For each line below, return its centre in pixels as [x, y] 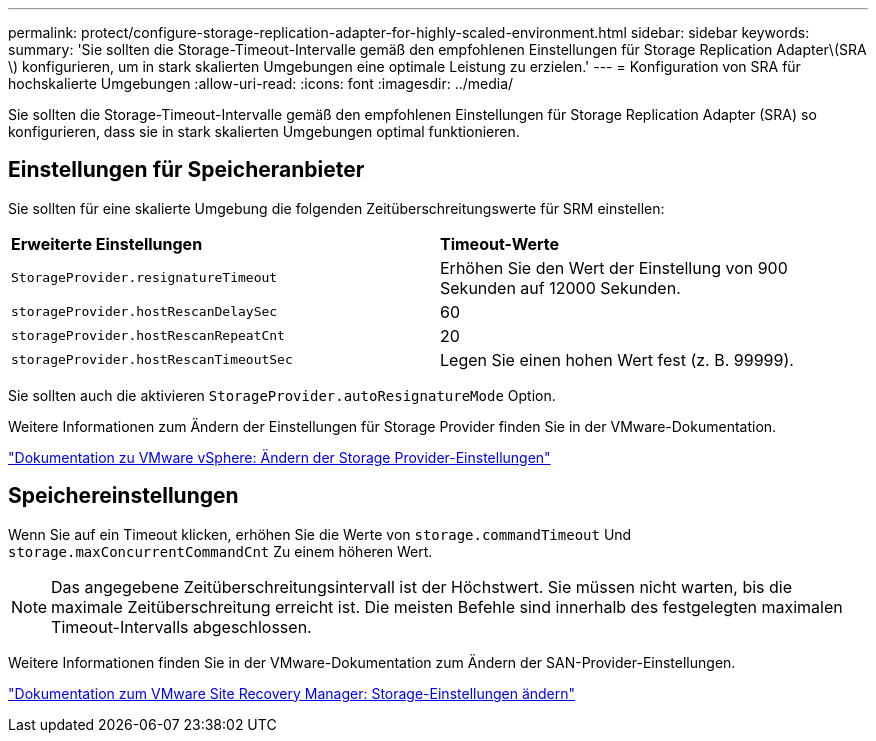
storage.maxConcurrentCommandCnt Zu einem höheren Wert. [220, 551]
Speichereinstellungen [123, 496]
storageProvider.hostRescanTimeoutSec [152, 360]
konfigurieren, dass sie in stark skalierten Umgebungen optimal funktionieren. [264, 131]
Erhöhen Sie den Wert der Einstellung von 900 [614, 267]
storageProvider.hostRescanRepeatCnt [148, 336]
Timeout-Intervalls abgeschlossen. [181, 626]
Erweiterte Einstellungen [107, 243]
